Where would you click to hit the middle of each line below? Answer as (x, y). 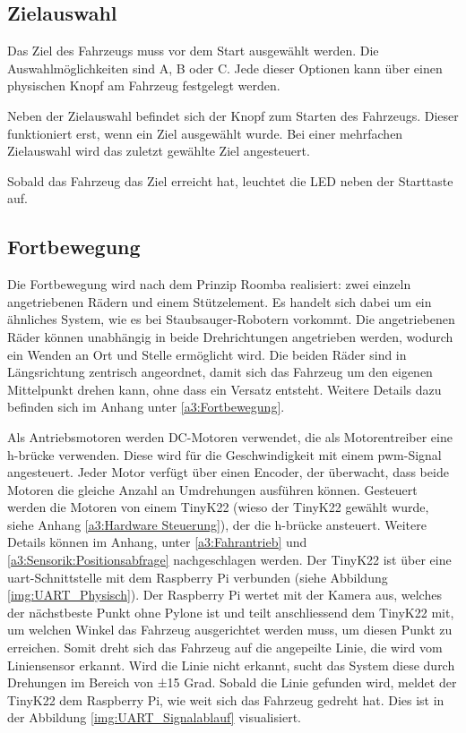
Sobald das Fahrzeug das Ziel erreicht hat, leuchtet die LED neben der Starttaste (230, 180)
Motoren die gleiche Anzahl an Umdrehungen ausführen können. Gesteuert (212, 489)
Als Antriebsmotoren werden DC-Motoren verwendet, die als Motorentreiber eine (230, 436)
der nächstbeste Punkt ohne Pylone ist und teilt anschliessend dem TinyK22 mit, (231, 612)
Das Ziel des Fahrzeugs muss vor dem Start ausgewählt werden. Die (193, 51)
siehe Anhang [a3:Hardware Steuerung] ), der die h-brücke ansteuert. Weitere (217, 524)
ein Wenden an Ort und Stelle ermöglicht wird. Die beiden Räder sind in (207, 354)
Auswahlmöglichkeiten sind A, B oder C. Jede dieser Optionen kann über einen (225, 68)
